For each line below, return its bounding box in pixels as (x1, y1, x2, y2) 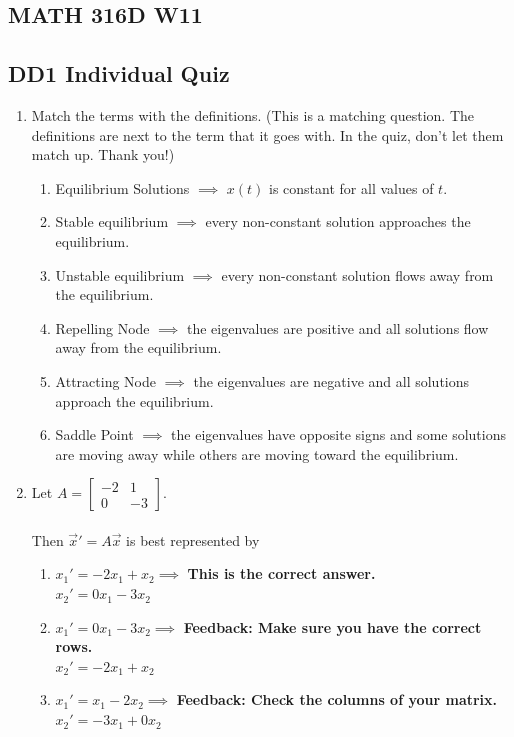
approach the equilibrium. (55, 390, 214, 411)
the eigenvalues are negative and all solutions (193, 370, 470, 391)
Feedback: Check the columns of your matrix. (176, 689, 498, 710)
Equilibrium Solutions (55, 177, 190, 198)
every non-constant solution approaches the (205, 211, 471, 232)
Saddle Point (55, 424, 134, 445)
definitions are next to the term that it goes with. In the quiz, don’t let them (31, 124, 504, 145)
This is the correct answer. (187, 563, 376, 584)
